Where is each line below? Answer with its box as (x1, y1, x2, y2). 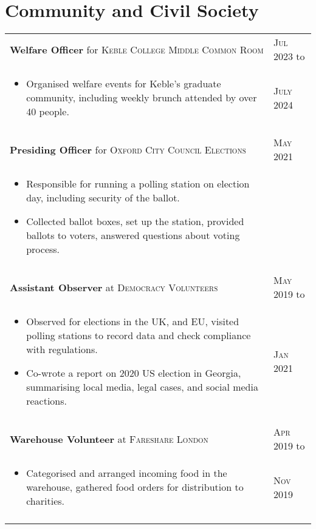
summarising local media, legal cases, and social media (26, 380, 258, 394)
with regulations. (26, 342, 98, 357)
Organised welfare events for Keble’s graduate (26, 76, 221, 91)
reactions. (26, 394, 67, 408)
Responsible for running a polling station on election (26, 177, 250, 191)
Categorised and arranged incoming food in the (26, 466, 227, 480)
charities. (26, 494, 64, 508)
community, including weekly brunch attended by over (26, 90, 257, 105)
